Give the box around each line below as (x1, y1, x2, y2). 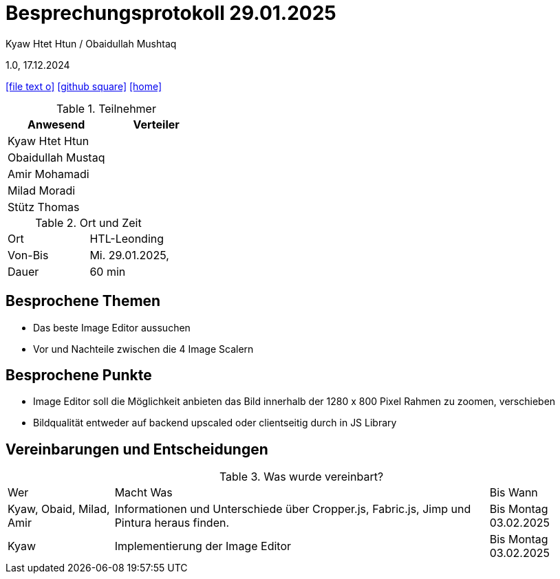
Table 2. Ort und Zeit (35, 215, 142, 230)
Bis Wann (489, 485, 538, 500)
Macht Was (114, 485, 173, 500)
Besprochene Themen (6, 292, 161, 310)
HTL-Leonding (89, 231, 164, 245)
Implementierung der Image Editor (114, 539, 291, 554)
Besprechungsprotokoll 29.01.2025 (6, 1, 336, 25)
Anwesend (28, 117, 85, 131)
